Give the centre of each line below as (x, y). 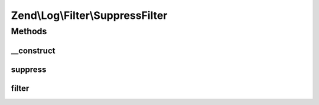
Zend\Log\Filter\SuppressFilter (89, 15)
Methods (29, 31)
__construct (33, 50)
